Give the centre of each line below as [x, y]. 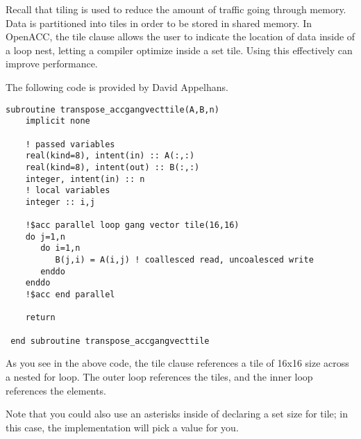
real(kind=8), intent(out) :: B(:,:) [112, 167]
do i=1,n [60, 248]
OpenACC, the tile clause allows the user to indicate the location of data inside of [180, 36]
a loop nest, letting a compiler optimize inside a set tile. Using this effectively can [179, 50]
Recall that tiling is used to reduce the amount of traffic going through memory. [176, 9]
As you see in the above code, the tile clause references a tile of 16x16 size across [177, 363]
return [40, 318]
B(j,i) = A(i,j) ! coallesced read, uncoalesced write [184, 260]
